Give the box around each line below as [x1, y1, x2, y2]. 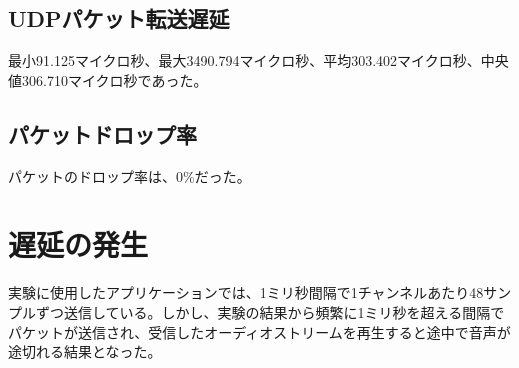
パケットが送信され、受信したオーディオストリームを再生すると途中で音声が [8, 321, 511, 342]
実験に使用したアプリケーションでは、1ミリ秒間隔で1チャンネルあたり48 [8, 282, 484, 303]
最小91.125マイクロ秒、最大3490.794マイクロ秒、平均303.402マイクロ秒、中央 [8, 50, 509, 71]
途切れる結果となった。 [8, 341, 162, 362]
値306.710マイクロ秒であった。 [8, 69, 208, 90]
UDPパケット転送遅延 [8, 3, 230, 34]
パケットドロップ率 [8, 118, 197, 149]
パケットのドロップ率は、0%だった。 [8, 165, 251, 186]
